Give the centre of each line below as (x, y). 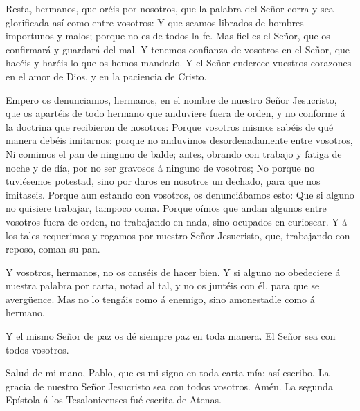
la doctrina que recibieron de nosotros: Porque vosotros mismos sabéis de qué (170, 126)
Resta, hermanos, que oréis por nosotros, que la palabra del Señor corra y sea (170, 8)
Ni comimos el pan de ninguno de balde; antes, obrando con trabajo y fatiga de (174, 153)
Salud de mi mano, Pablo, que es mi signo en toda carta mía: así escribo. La (168, 373)
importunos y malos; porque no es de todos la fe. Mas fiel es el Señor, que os (168, 36)
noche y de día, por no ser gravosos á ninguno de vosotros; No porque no (160, 167)
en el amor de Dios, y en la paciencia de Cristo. (106, 76)
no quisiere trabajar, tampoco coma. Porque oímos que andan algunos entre (166, 208)
